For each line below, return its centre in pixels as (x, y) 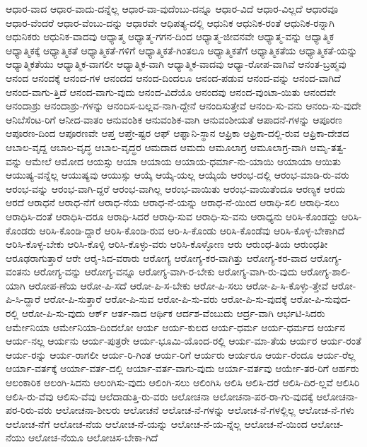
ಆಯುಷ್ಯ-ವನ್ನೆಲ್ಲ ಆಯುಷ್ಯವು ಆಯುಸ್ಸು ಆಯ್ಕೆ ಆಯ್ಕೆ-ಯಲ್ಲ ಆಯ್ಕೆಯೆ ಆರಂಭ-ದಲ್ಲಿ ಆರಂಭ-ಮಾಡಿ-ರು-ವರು (177, 175)
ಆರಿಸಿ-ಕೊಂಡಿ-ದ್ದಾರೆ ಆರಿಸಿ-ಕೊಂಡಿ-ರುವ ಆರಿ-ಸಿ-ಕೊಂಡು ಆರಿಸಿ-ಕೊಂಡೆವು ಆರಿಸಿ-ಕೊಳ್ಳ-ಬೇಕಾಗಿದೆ (192, 230)
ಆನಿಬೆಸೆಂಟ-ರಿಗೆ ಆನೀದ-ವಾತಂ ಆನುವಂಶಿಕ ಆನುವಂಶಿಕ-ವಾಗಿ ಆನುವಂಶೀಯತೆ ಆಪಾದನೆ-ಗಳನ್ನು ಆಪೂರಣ (174, 119)
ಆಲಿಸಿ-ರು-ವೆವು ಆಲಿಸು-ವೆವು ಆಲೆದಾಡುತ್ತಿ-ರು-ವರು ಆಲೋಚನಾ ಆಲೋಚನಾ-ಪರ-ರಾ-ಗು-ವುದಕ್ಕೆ (159, 396)
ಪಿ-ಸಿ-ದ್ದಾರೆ (23, 299)
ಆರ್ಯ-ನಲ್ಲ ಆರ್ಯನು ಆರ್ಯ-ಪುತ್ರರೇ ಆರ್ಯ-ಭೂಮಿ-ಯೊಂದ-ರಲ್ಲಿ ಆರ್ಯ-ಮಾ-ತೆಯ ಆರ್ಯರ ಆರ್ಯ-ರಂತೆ (183, 341)
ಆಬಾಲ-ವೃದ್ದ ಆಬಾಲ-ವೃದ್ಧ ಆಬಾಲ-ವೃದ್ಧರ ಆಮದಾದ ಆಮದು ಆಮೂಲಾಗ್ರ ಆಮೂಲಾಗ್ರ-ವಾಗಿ (156, 147)
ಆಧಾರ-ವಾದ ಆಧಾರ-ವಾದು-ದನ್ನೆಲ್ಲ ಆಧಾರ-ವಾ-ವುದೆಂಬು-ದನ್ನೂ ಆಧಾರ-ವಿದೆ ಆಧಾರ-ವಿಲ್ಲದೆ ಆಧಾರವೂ (172, 8)
